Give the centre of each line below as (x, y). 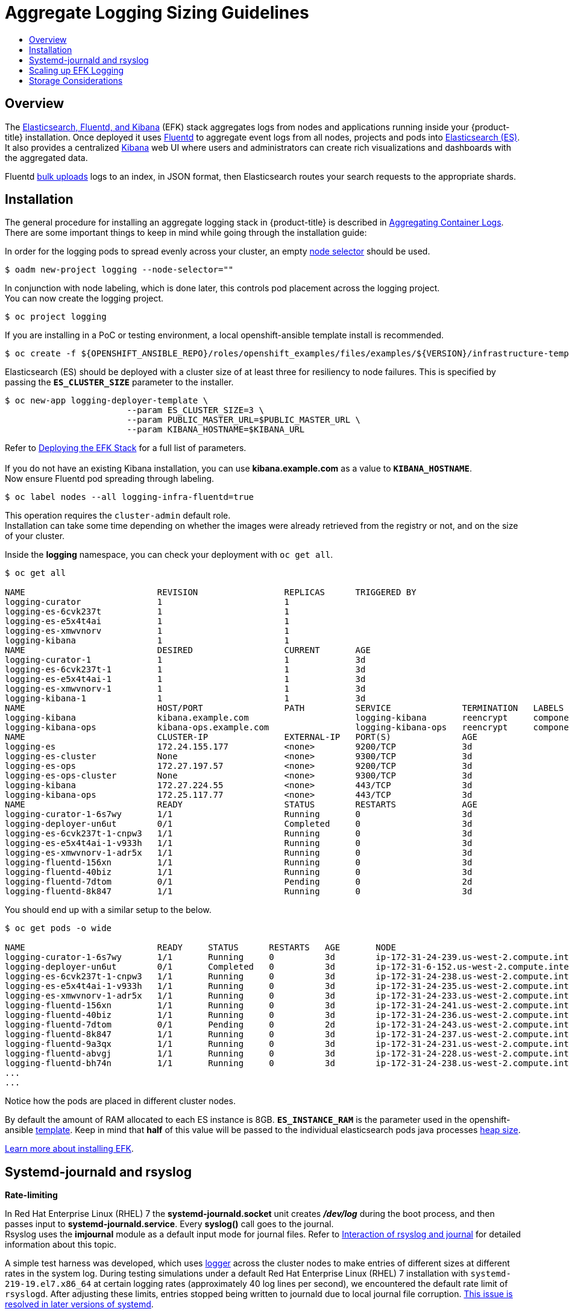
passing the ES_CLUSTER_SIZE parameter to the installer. (119, 382)
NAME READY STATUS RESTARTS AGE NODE (201, 948)
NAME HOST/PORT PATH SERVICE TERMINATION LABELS (284, 708)
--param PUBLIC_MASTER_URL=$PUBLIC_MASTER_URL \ (244, 420)
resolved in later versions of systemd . (79, 1304)
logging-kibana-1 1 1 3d (185, 699)
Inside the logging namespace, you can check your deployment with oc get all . (169, 555)
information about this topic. (61, 1245)
